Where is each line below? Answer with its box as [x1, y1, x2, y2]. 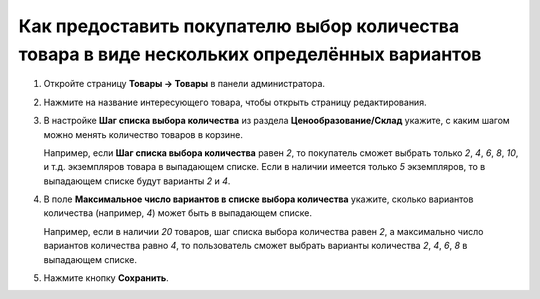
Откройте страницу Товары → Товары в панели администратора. [43, 78, 325, 90]
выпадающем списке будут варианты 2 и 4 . [43, 175, 231, 187]
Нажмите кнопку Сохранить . [43, 272, 169, 284]
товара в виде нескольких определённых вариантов [18, 43, 482, 65]
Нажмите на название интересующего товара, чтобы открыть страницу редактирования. [43, 96, 427, 108]
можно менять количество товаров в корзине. [43, 128, 244, 140]
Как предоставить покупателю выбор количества [18, 15, 460, 37]
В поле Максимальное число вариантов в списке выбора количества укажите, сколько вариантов [43, 193, 474, 205]
